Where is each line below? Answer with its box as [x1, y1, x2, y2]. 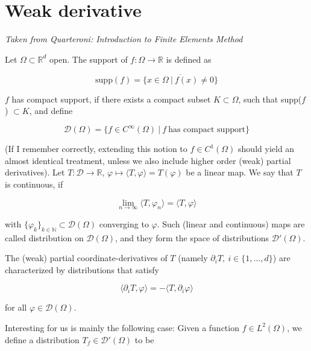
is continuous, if [5, 178, 63, 190]
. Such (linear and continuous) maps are [157, 217, 305, 230]
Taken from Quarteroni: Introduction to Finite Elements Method [5, 33, 243, 45]
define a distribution [5, 333, 80, 346]
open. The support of [49, 52, 128, 65]
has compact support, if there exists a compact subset [11, 92, 211, 105]
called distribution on [5, 231, 84, 244]
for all [5, 301, 27, 314]
